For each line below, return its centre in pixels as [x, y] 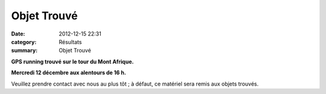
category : [24, 42]
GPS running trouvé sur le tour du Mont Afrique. [72, 61]
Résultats [70, 42]
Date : [18, 34]
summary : [24, 51]
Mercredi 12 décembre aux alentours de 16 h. [69, 73]
